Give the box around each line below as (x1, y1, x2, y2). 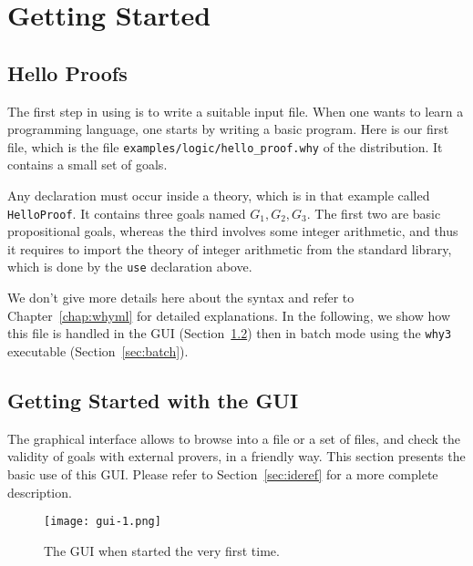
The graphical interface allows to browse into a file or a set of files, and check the (7, 428, 461, 448)
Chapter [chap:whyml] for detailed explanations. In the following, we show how (7, 305, 450, 324)
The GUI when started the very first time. (44, 540, 280, 560)
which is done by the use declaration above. (7, 257, 252, 276)
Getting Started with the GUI (7, 386, 299, 414)
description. (7, 482, 72, 501)
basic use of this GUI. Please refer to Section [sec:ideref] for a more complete (7, 464, 438, 483)
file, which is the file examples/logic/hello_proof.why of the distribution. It (7, 137, 443, 156)
